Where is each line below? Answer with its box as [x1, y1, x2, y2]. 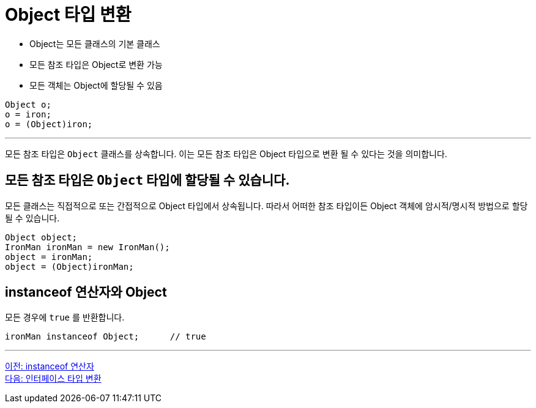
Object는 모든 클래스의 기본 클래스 [29, 38, 160, 49]
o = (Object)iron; [5, 119, 93, 129]
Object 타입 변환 [5, 4, 132, 25]
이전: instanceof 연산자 [5, 361, 94, 372]
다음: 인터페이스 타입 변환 [5, 373, 102, 384]
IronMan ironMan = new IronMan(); [5, 242, 170, 252]
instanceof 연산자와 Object [5, 284, 167, 300]
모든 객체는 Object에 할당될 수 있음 [29, 80, 163, 91]
